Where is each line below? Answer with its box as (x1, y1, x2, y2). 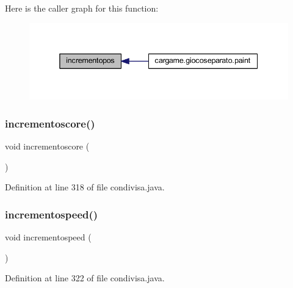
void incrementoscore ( (5, 140, 90, 153)
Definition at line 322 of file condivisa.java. (5, 272, 165, 284)
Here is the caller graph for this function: (5, 2, 159, 14)
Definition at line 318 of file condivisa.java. (5, 181, 165, 193)
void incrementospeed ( (5, 231, 92, 243)
